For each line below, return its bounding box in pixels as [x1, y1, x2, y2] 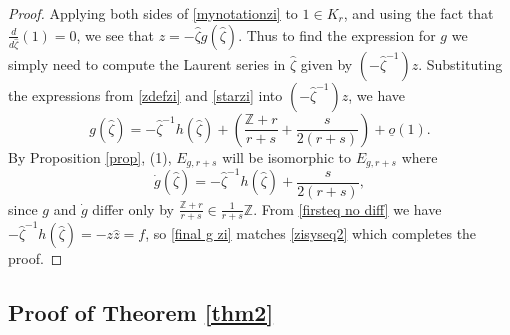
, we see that [76, 24, 154, 45]
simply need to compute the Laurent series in [8, 53, 286, 74]
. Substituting [418, 53, 503, 74]
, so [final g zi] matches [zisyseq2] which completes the [145, 223, 477, 244]
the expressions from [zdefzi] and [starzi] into [8, 84, 283, 105]
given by [300, 53, 353, 74]
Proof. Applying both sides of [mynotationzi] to [8, 3, 298, 23]
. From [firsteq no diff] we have [253, 198, 442, 219]
